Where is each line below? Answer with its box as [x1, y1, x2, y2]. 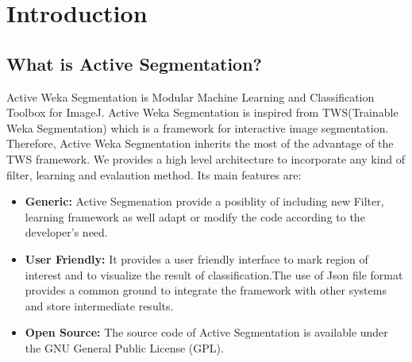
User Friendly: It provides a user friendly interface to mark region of [25, 250, 368, 267]
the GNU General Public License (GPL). [25, 339, 224, 356]
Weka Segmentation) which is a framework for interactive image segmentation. [6, 119, 389, 136]
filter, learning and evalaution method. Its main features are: [6, 166, 302, 183]
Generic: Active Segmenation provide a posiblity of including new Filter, [25, 193, 384, 210]
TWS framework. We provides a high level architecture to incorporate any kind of [6, 150, 406, 167]
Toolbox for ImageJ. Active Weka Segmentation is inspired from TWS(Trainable [6, 104, 399, 121]
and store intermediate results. [25, 297, 174, 314]
